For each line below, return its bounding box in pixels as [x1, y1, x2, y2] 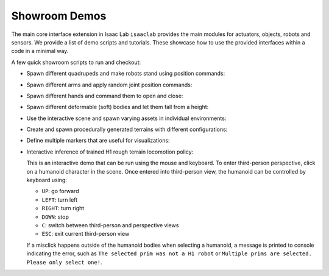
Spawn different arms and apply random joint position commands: [26, 81, 193, 88]
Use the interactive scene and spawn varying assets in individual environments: [26, 115, 227, 122]
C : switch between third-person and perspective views [41, 221, 179, 228]
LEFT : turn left [41, 196, 78, 203]
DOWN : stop [41, 213, 69, 221]
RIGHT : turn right [41, 205, 85, 212]
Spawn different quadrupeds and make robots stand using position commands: [26, 70, 225, 77]
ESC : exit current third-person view [41, 230, 130, 238]
